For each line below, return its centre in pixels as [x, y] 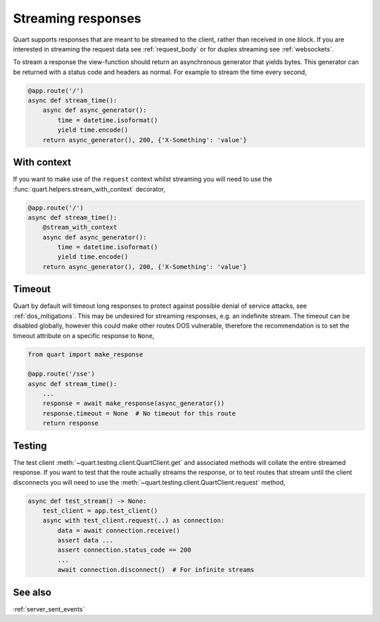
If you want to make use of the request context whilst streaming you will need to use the [142, 179]
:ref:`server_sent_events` [49, 609]
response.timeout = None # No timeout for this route [139, 413]
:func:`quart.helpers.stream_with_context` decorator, [89, 189]
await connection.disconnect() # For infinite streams [156, 570]
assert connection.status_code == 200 [124, 550]
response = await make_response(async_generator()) [134, 404]
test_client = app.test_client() [100, 510]
